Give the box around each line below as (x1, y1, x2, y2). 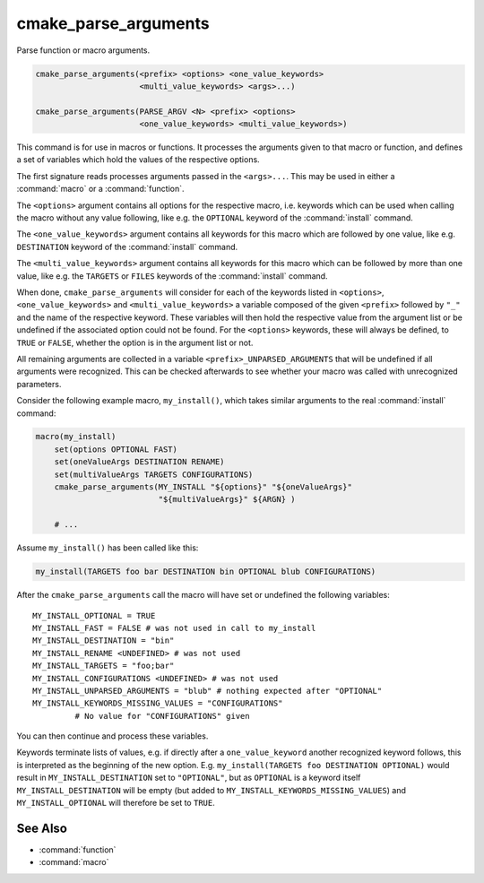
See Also (16, 820, 67, 835)
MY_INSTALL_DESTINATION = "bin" (32, 636, 175, 645)
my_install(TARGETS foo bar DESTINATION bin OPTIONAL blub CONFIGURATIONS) (35, 567, 376, 577)
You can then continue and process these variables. (16, 731, 209, 741)
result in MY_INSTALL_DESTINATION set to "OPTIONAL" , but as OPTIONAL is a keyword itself (16, 772, 361, 783)
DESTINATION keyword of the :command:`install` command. (16, 241, 238, 252)
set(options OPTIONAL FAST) (54, 444, 178, 454)
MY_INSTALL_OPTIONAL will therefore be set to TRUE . (16, 798, 215, 809)
